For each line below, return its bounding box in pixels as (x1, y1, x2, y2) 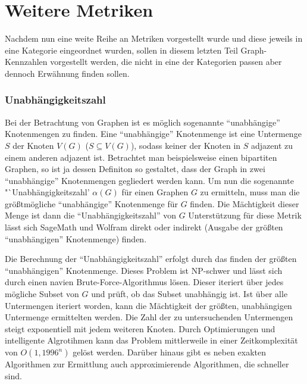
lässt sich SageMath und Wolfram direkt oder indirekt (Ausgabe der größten (5, 221, 283, 233)
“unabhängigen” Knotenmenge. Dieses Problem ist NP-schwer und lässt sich (5, 264, 283, 276)
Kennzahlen (5, 55, 48, 68)
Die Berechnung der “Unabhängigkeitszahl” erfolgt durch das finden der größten (5, 252, 297, 265)
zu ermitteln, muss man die (200, 186, 300, 198)
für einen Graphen (121, 186, 189, 198)
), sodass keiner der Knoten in (130, 139, 241, 151)
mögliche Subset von (5, 288, 79, 300)
